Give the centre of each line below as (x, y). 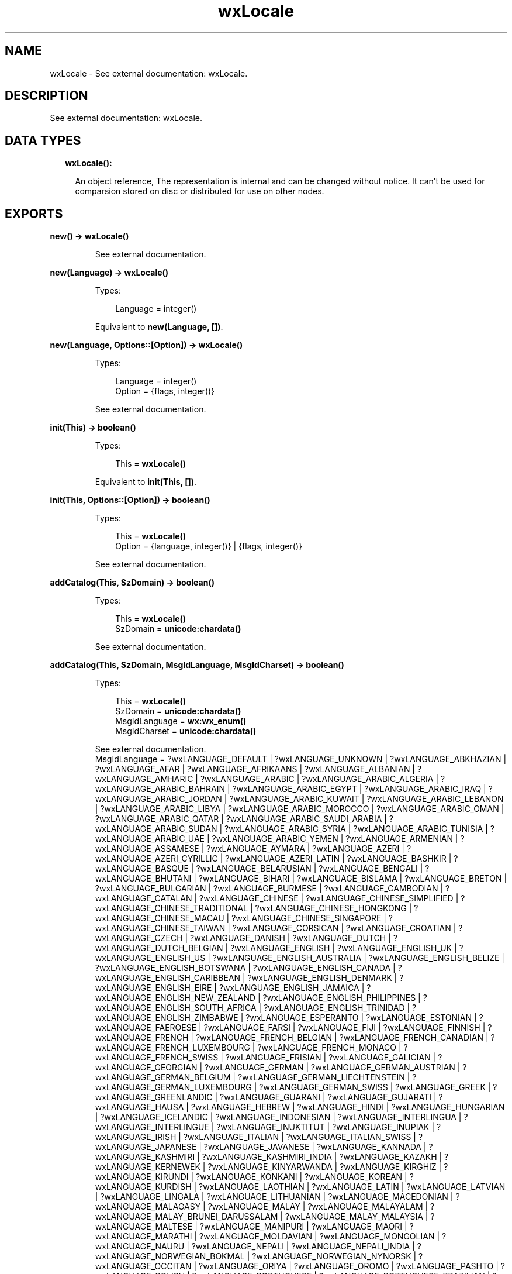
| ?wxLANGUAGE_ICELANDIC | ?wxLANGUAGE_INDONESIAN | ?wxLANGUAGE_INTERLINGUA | (278, 1117)
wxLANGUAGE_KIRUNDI (142, 1177)
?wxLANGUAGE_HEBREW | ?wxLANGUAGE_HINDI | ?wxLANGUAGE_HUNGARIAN (348, 1107)
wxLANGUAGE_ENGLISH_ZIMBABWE (167, 1018)
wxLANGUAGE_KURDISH (143, 1187)
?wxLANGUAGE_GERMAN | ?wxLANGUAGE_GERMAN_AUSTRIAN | (332, 1068)
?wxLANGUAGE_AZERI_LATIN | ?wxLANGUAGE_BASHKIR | (338, 859)
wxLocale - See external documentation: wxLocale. (149, 73)
